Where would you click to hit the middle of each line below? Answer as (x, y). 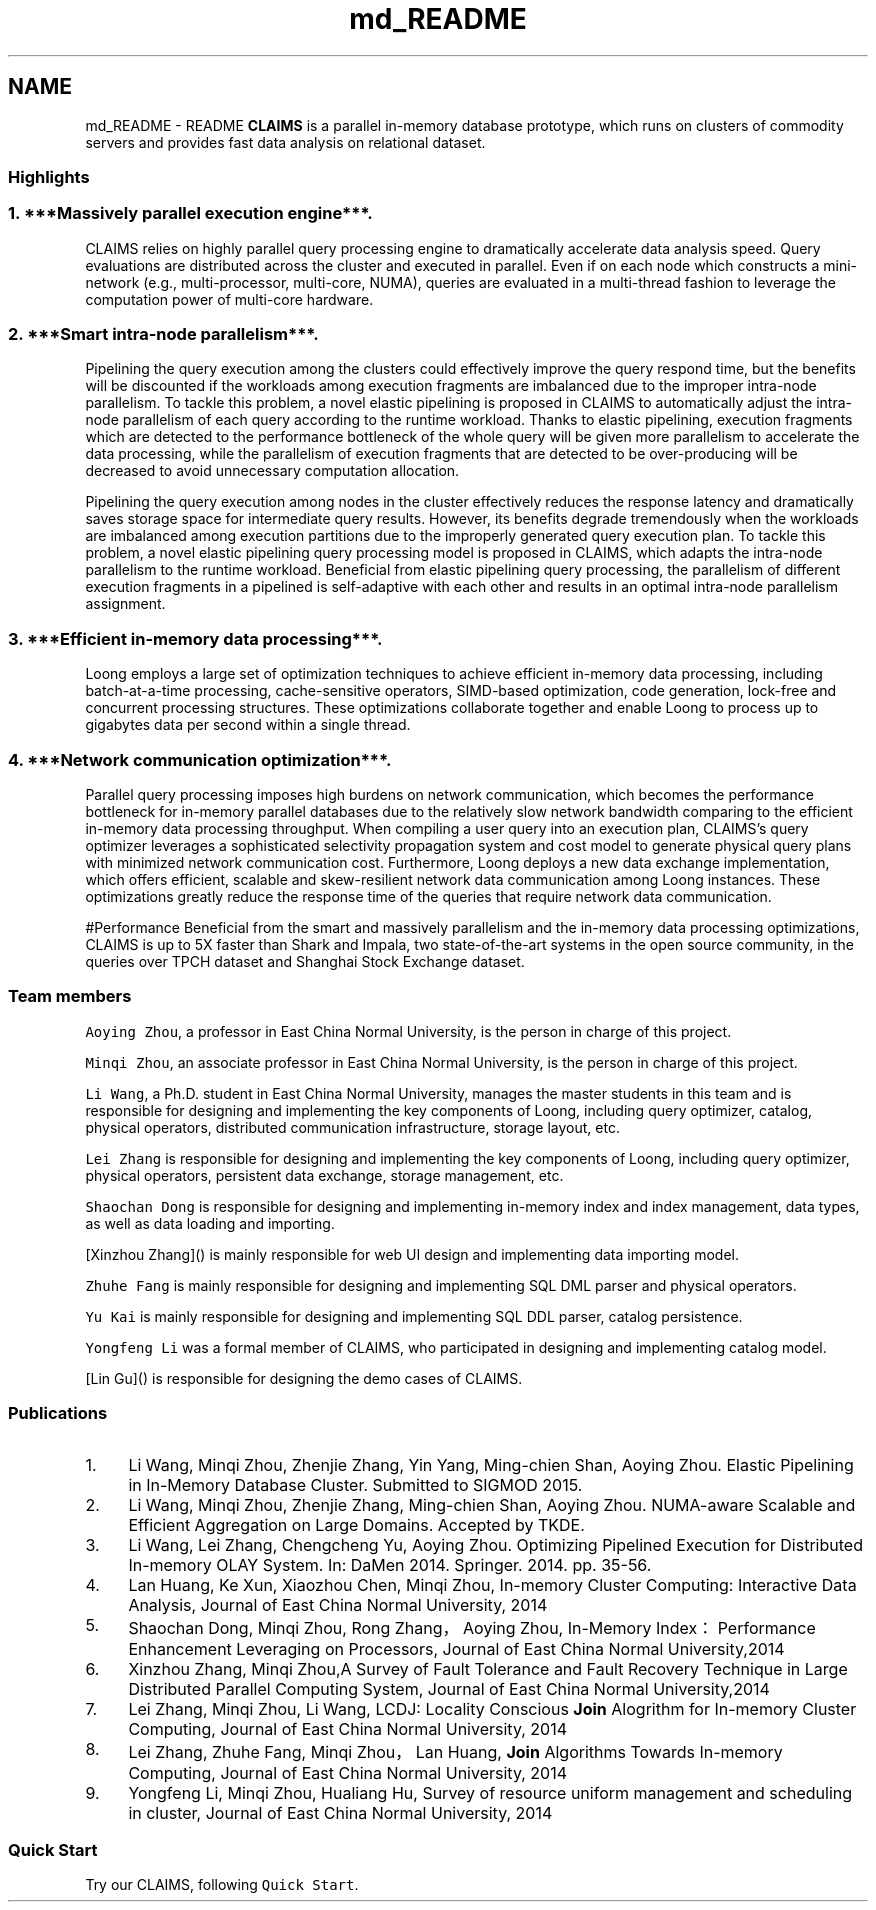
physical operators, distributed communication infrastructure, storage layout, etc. (352, 1127)
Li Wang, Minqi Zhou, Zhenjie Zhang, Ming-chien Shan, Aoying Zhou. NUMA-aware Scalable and (492, 1505)
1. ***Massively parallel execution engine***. (190, 213)
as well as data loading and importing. (210, 1223)
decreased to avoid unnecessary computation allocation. (272, 471)
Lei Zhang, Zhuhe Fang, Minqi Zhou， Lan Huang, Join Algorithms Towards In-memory (455, 1752)
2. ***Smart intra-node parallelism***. (163, 334)
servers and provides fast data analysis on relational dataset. (285, 142)
